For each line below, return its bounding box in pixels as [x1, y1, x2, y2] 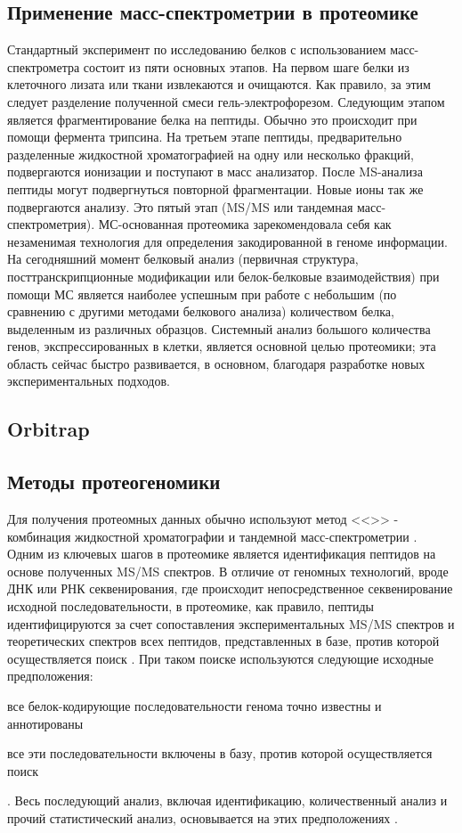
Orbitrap [7, 415, 90, 443]
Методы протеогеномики [7, 468, 221, 495]
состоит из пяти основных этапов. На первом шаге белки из [83, 57, 409, 76]
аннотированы [7, 714, 84, 732]
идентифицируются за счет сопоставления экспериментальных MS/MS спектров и [7, 614, 455, 633]
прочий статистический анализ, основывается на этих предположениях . [7, 808, 398, 827]
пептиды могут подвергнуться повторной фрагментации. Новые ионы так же [7, 179, 424, 198]
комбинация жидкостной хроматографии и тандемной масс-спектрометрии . [7, 527, 417, 545]
